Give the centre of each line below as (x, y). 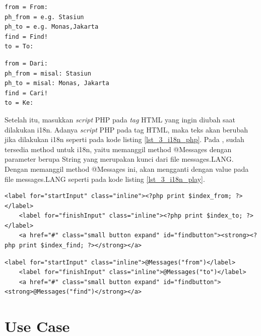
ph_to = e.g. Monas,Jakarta (52, 27)
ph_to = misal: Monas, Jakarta (57, 83)
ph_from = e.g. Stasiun (44, 17)
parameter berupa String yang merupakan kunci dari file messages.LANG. (119, 159)
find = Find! (26, 37)
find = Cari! (26, 93)
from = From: (26, 7)
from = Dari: (26, 63)
